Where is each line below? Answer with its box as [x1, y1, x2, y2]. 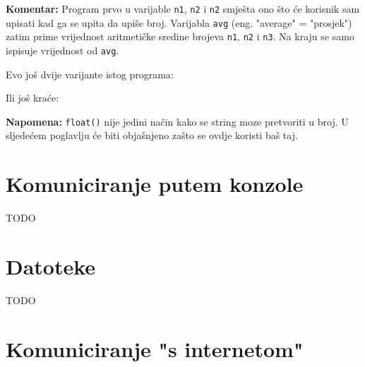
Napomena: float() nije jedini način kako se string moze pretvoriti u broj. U [6, 114, 349, 128]
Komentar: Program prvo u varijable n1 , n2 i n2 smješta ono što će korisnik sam [6, 1, 360, 16]
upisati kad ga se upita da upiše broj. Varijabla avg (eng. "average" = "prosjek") [6, 15, 352, 30]
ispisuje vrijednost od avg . [6, 42, 119, 57]
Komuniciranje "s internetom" [6, 334, 304, 363]
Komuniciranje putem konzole [6, 169, 304, 198]
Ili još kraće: [6, 90, 59, 105]
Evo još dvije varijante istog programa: [6, 66, 174, 81]
